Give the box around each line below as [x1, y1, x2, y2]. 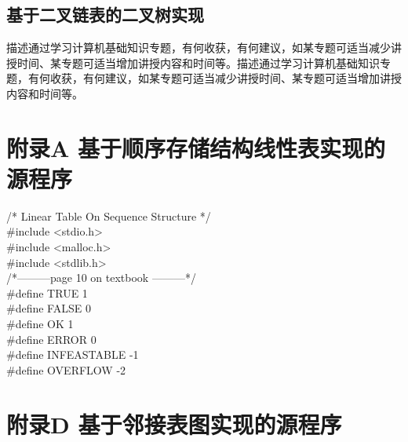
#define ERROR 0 [6, 331, 97, 347]
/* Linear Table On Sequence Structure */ [6, 207, 211, 224]
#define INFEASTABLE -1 [6, 346, 139, 363]
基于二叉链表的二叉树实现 [6, 2, 204, 27]
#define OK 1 [6, 316, 74, 332]
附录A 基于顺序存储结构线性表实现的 [6, 131, 386, 163]
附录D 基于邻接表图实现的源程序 [6, 407, 342, 440]
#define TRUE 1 [6, 284, 88, 301]
